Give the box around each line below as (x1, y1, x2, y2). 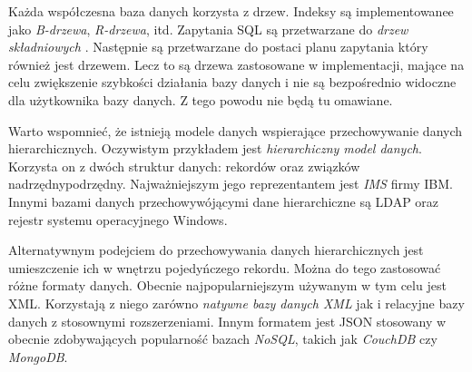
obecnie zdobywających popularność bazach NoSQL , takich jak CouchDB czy (8, 329, 438, 348)
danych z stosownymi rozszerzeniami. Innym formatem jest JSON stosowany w (8, 311, 447, 330)
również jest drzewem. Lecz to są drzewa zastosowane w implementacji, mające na (8, 54, 465, 73)
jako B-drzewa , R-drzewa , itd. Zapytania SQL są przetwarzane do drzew (8, 19, 408, 38)
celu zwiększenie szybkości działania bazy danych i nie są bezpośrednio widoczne (8, 73, 457, 92)
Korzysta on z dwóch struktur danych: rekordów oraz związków (8, 156, 360, 175)
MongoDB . (8, 347, 68, 366)
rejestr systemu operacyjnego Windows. (8, 210, 228, 229)
